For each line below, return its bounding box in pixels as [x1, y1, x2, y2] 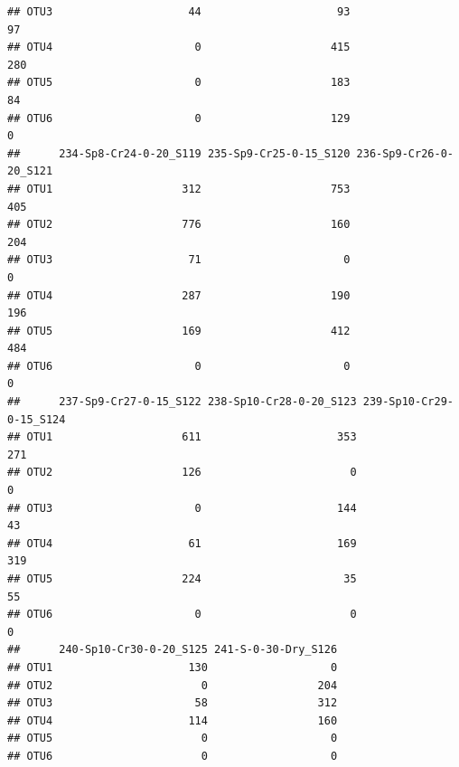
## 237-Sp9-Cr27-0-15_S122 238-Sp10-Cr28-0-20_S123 [7, 395, 357, 409]
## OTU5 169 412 [7, 324, 351, 337]
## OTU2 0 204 [7, 678, 338, 692]
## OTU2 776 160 [7, 218, 351, 232]
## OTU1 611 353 [7, 431, 357, 444]
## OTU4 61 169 [7, 536, 357, 550]
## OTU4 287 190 [7, 289, 351, 302]
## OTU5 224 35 [7, 573, 357, 585]
